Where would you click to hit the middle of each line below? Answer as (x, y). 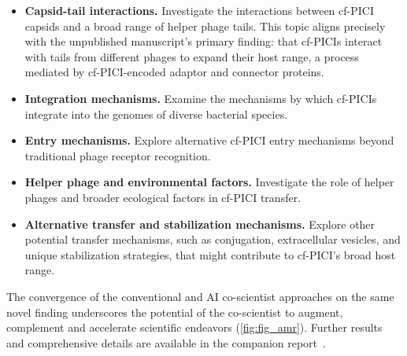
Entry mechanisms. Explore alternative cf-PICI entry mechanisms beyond (209, 140)
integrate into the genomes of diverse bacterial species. (156, 114)
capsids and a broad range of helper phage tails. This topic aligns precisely (205, 26)
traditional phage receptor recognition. (118, 155)
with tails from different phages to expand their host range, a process (192, 56)
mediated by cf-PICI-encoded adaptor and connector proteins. (174, 72)
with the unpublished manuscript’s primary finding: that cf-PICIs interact (203, 41)
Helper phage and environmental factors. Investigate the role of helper (209, 182)
